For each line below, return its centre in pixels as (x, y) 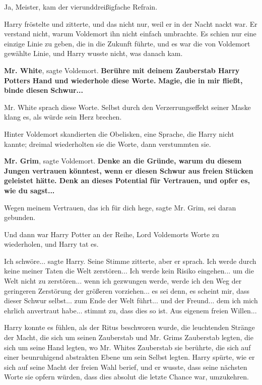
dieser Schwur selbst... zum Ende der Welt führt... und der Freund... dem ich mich (131, 300)
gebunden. (20, 217)
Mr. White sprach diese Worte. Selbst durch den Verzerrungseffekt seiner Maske (127, 107)
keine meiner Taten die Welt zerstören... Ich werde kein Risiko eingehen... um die (129, 271)
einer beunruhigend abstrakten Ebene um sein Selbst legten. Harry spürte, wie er (129, 357)
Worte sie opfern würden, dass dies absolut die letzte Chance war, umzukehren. (126, 377)
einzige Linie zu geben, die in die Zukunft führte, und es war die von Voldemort (127, 43)
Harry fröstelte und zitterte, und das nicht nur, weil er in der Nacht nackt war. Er (131, 23)
